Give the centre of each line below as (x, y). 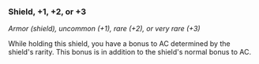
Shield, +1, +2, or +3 (47, 12)
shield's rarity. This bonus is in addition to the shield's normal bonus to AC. (129, 52)
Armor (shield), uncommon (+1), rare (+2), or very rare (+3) (104, 29)
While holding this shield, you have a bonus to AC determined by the (119, 44)
